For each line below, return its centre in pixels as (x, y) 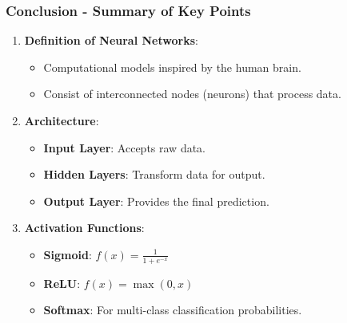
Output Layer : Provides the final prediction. (156, 201)
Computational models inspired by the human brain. (172, 67)
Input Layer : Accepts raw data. (125, 147)
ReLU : (62, 283)
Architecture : (62, 120)
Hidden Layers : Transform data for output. (154, 174)
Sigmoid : (68, 254)
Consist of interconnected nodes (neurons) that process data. (192, 94)
